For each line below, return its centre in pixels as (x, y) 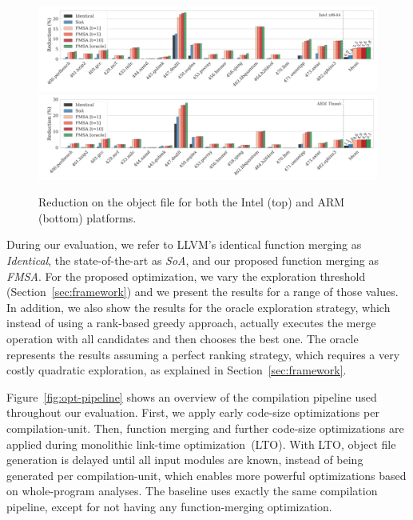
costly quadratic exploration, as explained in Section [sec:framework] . (177, 370)
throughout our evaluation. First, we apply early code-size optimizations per (193, 412)
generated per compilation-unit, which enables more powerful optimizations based (206, 475)
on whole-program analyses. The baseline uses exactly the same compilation (192, 491)
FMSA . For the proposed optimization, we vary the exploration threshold (186, 276)
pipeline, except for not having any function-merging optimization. (169, 506)
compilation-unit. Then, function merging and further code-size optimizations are (205, 428)
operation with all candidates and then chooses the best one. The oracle (183, 338)
